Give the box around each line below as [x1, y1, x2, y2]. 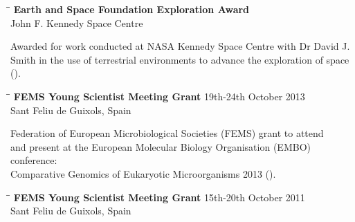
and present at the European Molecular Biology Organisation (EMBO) [10, 139, 311, 154]
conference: [10, 153, 57, 167]
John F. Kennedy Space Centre [10, 15, 143, 30]
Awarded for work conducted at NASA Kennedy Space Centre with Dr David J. [10, 39, 350, 53]
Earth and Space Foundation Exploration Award [13, 2, 250, 16]
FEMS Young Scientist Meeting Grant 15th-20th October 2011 [13, 189, 305, 204]
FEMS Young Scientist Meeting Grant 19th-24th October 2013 [13, 89, 305, 103]
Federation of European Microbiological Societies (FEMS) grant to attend [10, 126, 324, 140]
